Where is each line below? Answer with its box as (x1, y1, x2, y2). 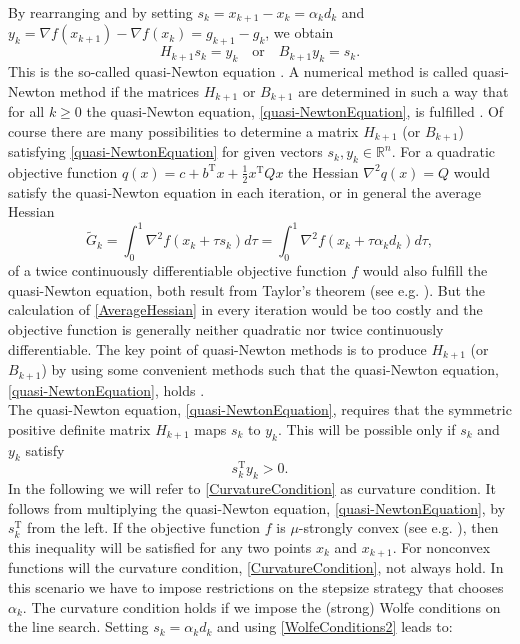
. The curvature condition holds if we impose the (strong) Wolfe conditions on (22, 596, 501, 617)
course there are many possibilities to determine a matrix (8, 120, 359, 141)
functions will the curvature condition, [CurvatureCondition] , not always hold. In (8, 557, 504, 578)
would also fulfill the (362, 260, 488, 281)
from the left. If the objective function (27, 517, 261, 538)
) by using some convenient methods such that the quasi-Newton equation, (41, 359, 499, 380)
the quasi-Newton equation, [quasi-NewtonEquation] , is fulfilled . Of (86, 101, 504, 122)
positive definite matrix (8, 418, 151, 439)
